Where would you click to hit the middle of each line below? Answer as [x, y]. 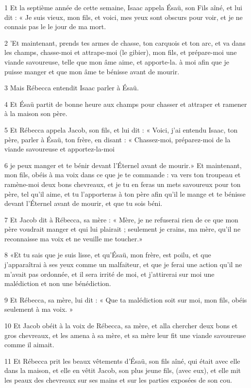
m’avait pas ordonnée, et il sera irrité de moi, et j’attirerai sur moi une [109, 274]
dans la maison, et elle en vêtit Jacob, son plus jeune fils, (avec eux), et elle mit [123, 370]
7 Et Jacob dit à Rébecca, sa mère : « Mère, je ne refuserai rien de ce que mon [121, 219]
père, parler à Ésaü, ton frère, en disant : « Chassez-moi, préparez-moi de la [117, 139]
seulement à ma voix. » [39, 309]
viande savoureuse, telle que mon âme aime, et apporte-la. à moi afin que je [117, 61]
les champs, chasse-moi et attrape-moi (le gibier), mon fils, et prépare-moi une [121, 52]
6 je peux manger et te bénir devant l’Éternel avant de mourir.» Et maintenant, [123, 165]
